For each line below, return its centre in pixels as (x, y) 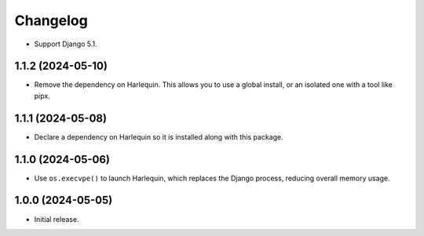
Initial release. (57, 219)
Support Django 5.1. (66, 44)
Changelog (51, 20)
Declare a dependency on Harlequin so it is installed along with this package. (159, 136)
